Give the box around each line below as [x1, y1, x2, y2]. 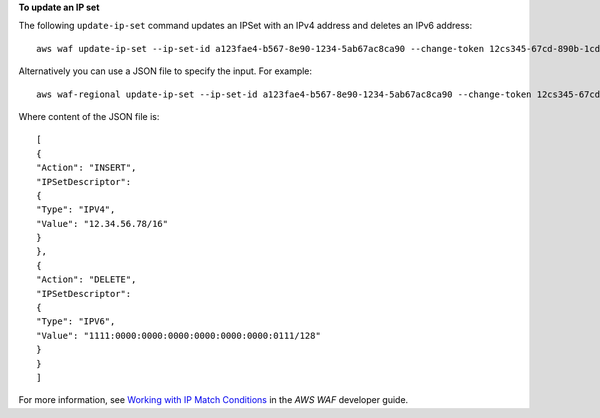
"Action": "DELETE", [36, 274, 137, 285]
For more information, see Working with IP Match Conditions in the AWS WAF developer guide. [18, 394, 409, 406]
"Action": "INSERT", [36, 162, 137, 174]
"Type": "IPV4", [36, 204, 116, 215]
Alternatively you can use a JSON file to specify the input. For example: [18, 65, 313, 77]
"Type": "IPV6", [36, 316, 116, 327]
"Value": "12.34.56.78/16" [36, 218, 169, 229]
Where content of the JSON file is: [18, 110, 160, 122]
